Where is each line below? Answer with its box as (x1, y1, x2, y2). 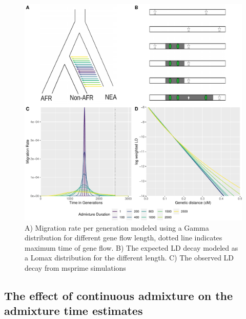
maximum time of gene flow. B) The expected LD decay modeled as (25, 242, 238, 253)
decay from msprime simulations (25, 262, 126, 273)
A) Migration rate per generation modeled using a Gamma (25, 222, 209, 233)
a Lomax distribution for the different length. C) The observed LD (25, 252, 234, 263)
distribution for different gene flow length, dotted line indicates (25, 232, 222, 243)
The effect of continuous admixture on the (4, 288, 233, 304)
